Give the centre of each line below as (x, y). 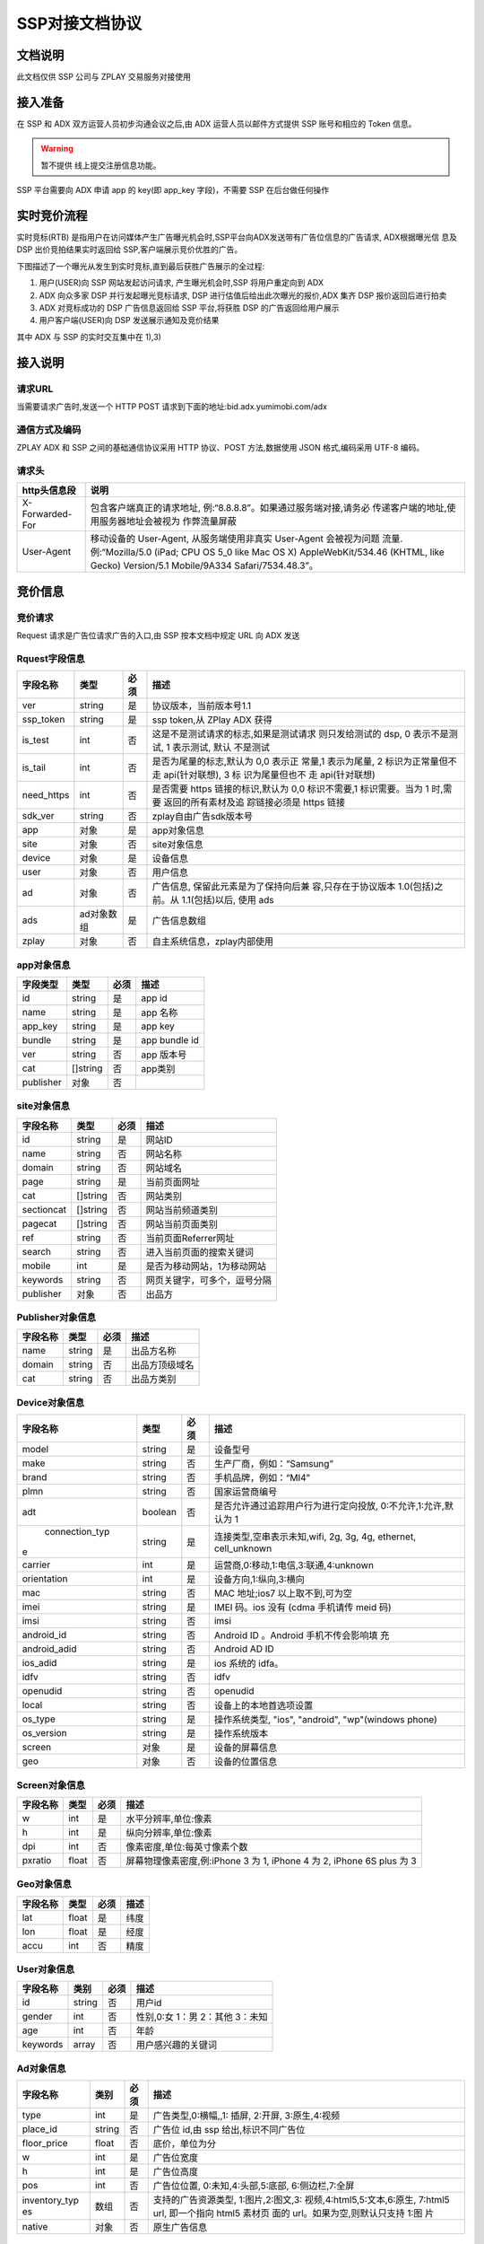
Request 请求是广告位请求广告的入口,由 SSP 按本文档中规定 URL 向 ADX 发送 (158, 635)
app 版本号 (164, 1055)
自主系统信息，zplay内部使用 (212, 942)
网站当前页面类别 (182, 1223)
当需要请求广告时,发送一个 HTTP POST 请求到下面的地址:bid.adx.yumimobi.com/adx (172, 406)
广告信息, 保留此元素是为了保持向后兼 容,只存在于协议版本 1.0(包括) (293, 887)
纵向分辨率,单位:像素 (169, 1833)
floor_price (45, 2143)
